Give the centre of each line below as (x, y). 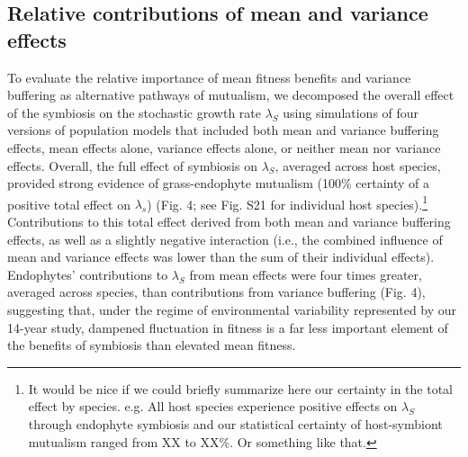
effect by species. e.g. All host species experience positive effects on (213, 406)
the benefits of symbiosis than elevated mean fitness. (152, 345)
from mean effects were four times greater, (306, 274)
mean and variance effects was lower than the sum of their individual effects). (221, 257)
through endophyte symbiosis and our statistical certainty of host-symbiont (235, 423)
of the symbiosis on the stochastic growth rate (134, 112)
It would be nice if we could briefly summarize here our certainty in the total (240, 388)
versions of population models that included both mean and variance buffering (223, 130)
